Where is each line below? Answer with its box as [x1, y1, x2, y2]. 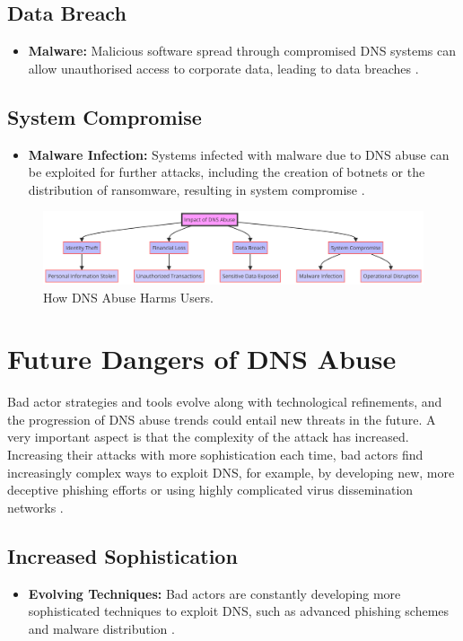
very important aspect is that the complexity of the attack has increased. [7, 427, 409, 446]
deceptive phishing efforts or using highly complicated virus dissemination [7, 480, 414, 499]
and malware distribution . [28, 619, 175, 637]
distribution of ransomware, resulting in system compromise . [28, 180, 365, 198]
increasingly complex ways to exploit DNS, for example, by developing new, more [7, 462, 455, 481]
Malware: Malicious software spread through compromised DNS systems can [28, 41, 457, 60]
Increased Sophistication [7, 541, 238, 569]
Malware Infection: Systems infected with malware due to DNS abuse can [28, 145, 450, 163]
